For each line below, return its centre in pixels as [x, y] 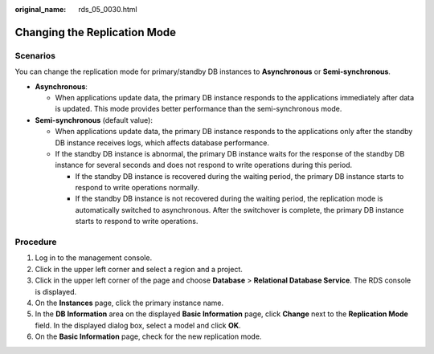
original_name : [41, 9]
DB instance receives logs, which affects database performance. [162, 142]
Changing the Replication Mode [96, 32]
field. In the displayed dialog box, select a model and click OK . [138, 325]
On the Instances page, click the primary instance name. [129, 303]
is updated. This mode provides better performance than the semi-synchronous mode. [199, 109]
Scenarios [35, 55]
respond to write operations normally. [137, 188]
